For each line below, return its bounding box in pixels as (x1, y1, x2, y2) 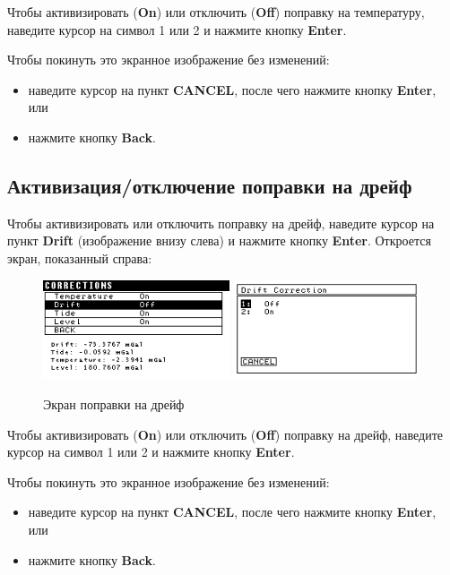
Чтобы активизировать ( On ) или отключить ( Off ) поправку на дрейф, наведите (7, 425, 443, 443)
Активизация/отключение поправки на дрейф (7, 171, 412, 199)
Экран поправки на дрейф (43, 394, 185, 413)
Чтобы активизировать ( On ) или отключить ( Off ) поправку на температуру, (7, 3, 425, 21)
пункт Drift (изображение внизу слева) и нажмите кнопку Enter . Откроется (7, 231, 431, 250)
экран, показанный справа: (7, 248, 152, 267)
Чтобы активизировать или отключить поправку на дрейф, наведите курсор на (7, 213, 435, 232)
